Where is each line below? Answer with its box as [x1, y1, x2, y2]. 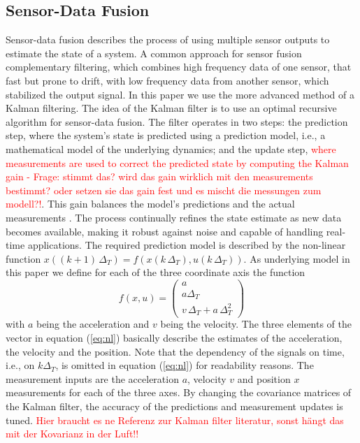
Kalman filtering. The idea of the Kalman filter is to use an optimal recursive [6, 101, 337, 115]
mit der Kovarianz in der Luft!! [6, 426, 139, 441]
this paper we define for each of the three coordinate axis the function [6, 265, 305, 279]
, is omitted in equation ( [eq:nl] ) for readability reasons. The [55, 358, 314, 372]
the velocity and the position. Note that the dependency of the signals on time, [6, 344, 345, 358]
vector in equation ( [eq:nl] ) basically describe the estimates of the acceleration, [6, 331, 343, 345]
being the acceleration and [36, 317, 150, 331]
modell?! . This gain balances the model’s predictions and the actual [6, 196, 295, 211]
